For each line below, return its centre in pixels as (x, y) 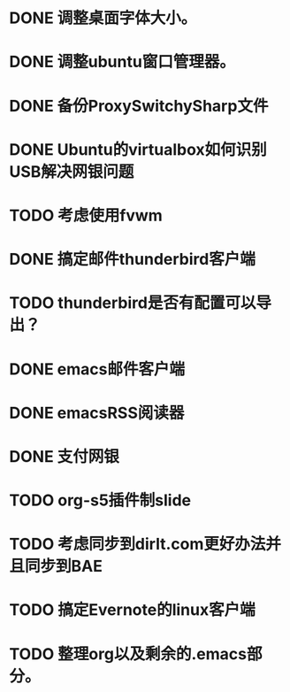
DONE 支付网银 (64, 456)
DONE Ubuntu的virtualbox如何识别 (138, 149)
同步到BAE (64, 566)
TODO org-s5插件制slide (100, 500)
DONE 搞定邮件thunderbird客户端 (133, 260)
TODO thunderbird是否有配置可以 (133, 303)
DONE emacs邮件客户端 (97, 369)
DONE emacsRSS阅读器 (97, 413)
